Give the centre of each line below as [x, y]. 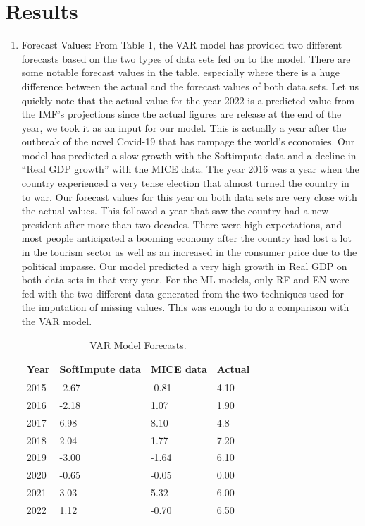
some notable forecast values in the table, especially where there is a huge [180, 72]
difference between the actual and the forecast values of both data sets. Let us [190, 86]
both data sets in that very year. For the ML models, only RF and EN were [185, 280]
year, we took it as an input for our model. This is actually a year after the [184, 127]
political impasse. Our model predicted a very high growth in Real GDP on [184, 265]
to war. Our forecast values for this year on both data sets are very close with [189, 196]
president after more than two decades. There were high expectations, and [182, 224]
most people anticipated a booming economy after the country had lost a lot [186, 238]
